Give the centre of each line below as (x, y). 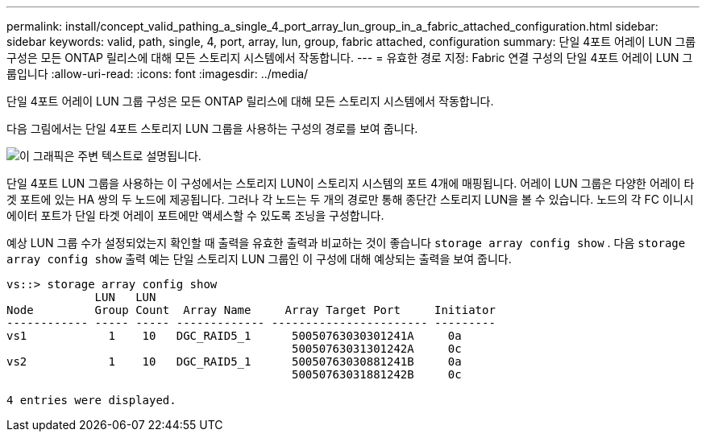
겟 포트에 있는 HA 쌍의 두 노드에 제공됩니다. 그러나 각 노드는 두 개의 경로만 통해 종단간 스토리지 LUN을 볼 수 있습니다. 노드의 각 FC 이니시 (350, 199)
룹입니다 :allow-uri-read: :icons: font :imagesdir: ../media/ (158, 74)
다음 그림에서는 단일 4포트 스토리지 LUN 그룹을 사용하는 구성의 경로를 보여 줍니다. (212, 128)
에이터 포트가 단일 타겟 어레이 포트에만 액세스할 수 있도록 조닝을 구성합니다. (195, 215)
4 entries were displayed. (91, 400)
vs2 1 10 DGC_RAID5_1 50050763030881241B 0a (234, 362)
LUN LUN (125, 297)
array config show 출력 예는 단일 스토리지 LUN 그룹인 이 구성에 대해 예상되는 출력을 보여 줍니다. (259, 259)
